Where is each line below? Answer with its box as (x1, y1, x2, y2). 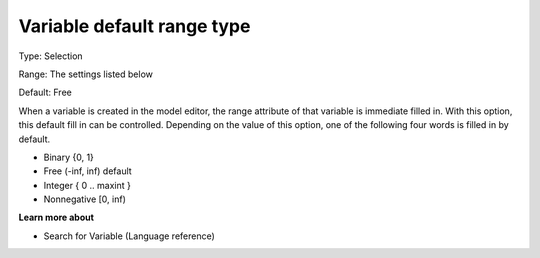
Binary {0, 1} (43, 151, 95, 163)
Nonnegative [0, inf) (43, 193, 127, 205)
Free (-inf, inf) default (43, 165, 132, 177)
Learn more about (18, 211, 95, 224)
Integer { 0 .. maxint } (43, 179, 132, 191)
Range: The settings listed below (18, 68, 154, 80)
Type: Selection (18, 50, 84, 62)
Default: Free (18, 86, 72, 99)
